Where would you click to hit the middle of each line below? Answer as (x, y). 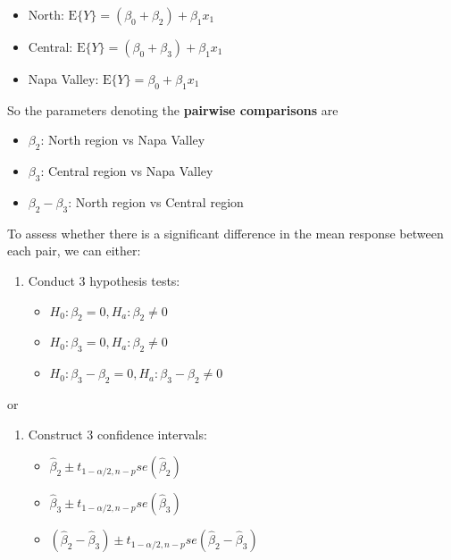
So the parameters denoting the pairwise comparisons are (173, 109)
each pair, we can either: (74, 251)
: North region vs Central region (156, 201)
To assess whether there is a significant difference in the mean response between (225, 233)
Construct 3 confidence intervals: (117, 434)
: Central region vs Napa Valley (127, 171)
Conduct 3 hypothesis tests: (104, 280)
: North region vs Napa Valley (123, 140)
